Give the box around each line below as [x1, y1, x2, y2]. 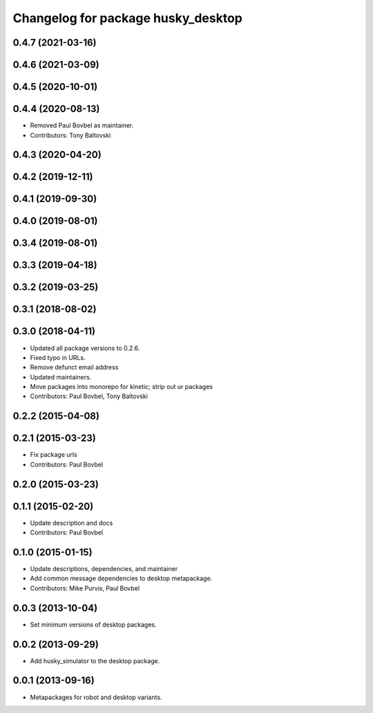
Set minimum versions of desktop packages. [30, 620, 157, 629]
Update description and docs [30, 518, 113, 527]
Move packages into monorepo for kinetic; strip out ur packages [30, 383, 213, 391]
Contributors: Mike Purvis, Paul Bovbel [30, 584, 140, 592]
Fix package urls [30, 451, 77, 459]
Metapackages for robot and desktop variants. [30, 693, 162, 701]
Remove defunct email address [30, 363, 119, 372]
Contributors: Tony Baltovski [30, 131, 111, 139]
